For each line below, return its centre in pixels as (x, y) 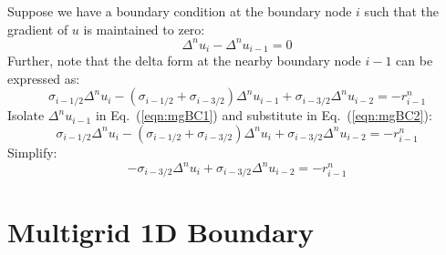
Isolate (26, 115)
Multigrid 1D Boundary (161, 231)
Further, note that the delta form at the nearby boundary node (184, 61)
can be (415, 61)
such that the (401, 11)
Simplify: (32, 152)
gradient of (38, 29)
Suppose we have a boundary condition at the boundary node (180, 11)
